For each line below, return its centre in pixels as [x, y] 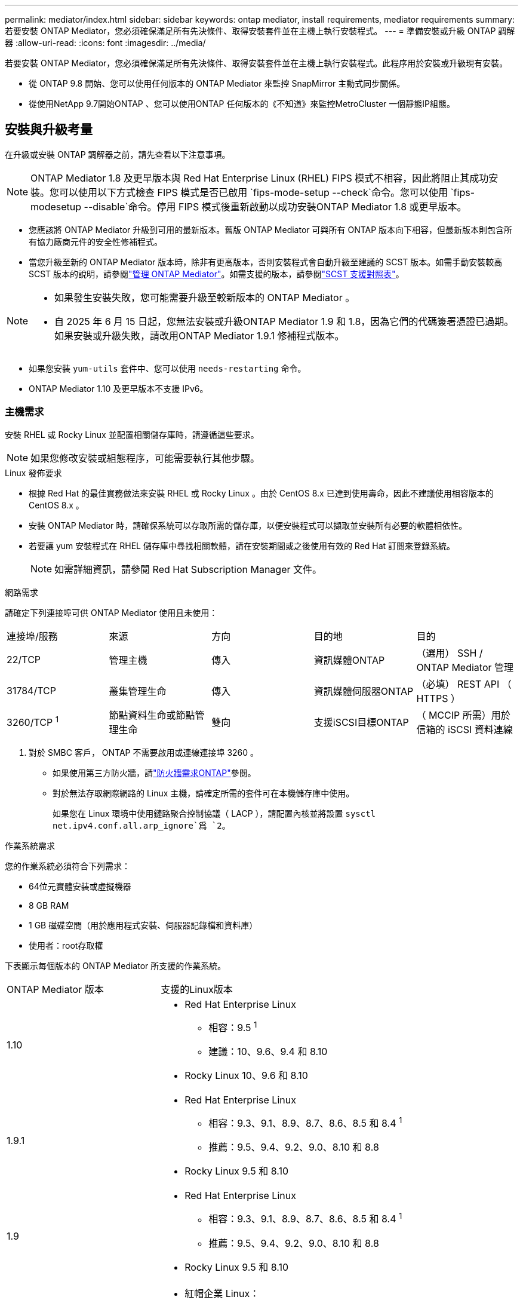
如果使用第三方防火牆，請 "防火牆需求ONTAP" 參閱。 [154, 772]
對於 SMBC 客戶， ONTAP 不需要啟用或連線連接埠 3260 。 [144, 752]
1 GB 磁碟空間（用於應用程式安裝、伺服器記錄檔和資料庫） [143, 925]
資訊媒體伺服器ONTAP [364, 691]
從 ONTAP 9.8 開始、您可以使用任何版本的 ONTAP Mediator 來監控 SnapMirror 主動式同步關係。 [217, 83]
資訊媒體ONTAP [349, 660]
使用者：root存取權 [66, 945]
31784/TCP [31, 690]
